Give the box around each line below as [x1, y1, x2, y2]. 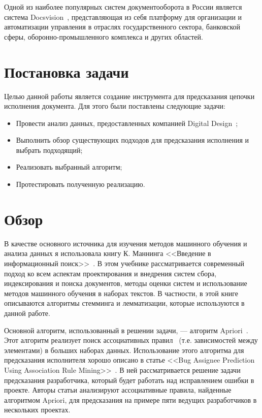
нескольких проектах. [4, 404, 71, 415]
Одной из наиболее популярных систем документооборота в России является [4, 2, 242, 12]
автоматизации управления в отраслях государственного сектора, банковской [4, 21, 241, 32]
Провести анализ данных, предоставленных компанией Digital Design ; [16, 117, 238, 128]
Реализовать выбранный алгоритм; [16, 162, 122, 172]
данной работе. [4, 307, 50, 318]
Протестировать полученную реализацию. [16, 179, 145, 189]
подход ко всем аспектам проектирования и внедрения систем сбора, [4, 268, 217, 278]
